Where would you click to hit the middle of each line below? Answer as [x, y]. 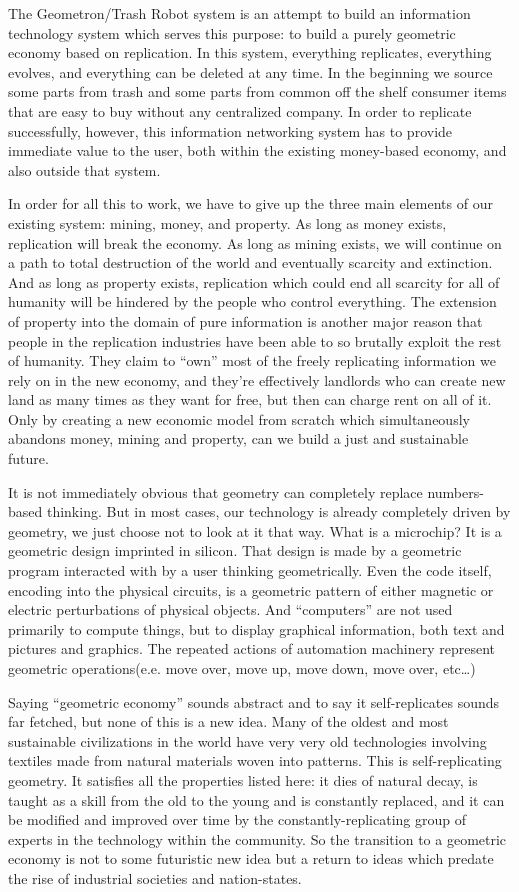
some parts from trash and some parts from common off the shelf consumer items [257, 91]
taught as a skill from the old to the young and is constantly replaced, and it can [256, 799]
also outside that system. [84, 169]
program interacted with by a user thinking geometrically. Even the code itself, [250, 570]
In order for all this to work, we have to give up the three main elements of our [250, 203]
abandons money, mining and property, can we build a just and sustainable [238, 438]
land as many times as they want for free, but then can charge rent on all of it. [250, 399]
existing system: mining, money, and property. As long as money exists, [227, 222]
